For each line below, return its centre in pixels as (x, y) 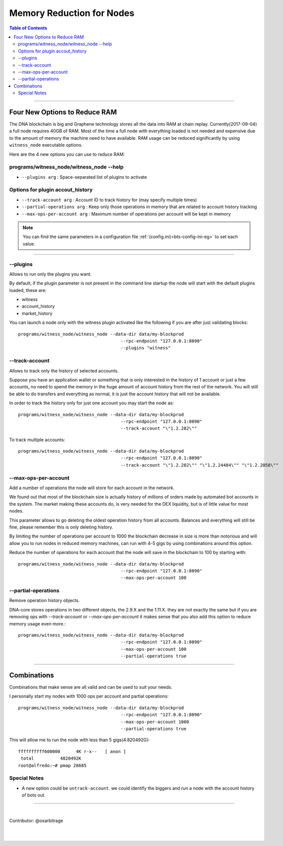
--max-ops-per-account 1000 (155, 722)
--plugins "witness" (145, 348)
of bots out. (34, 795)
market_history (37, 313)
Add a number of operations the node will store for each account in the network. (92, 488)
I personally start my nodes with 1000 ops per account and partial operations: (89, 696)
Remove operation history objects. (44, 600)
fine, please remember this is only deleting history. (61, 527)
